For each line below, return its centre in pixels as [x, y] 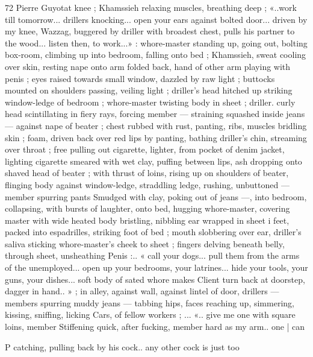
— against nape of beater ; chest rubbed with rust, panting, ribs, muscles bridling [156, 125]
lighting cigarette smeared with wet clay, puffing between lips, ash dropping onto [153, 161]
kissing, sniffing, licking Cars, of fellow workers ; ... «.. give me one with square [150, 314]
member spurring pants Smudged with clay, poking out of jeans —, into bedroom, [156, 196]
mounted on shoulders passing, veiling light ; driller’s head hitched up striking [149, 90]
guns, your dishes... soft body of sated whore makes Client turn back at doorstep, [155, 279]
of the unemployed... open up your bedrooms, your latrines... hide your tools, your [156, 267]
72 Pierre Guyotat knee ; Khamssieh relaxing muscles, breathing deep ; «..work [151, 7]
